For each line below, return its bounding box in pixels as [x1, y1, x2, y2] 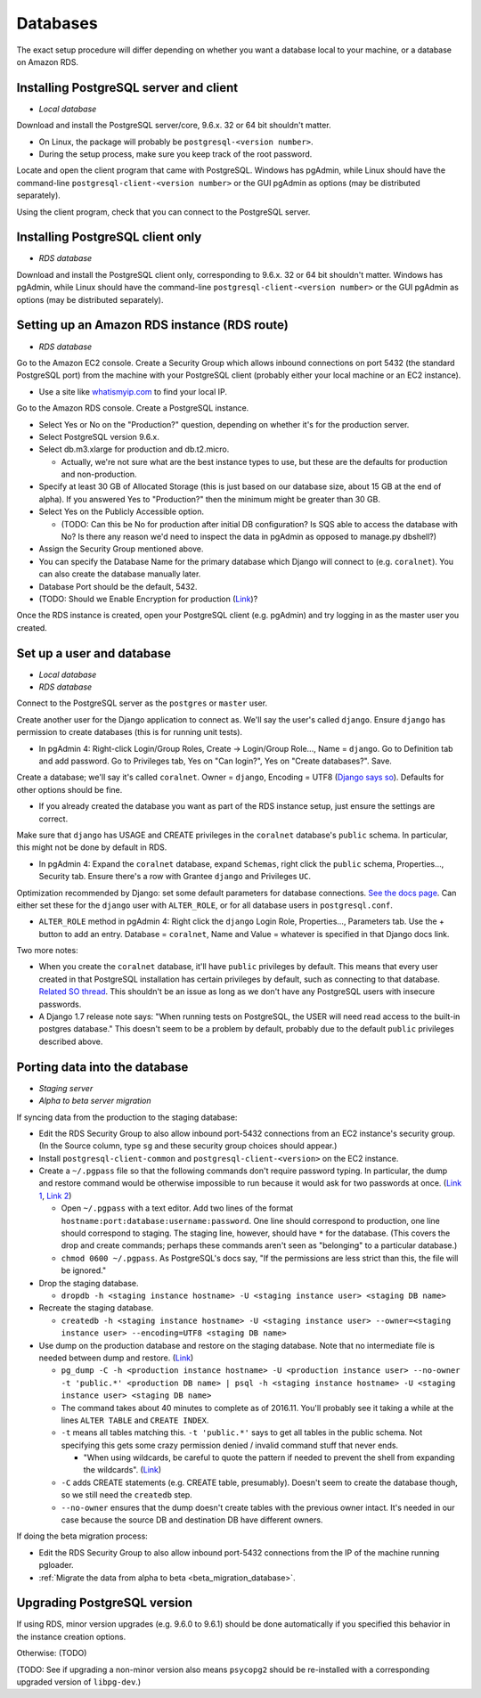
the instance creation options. [16, 1631, 126, 1642]
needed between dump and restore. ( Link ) [38, 1352, 194, 1363]
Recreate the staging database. [38, 1302, 154, 1313]
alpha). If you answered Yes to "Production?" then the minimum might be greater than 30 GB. [38, 494, 380, 504]
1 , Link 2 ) [38, 1190, 72, 1201]
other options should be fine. [16, 784, 123, 795]
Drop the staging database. [38, 1278, 139, 1288]
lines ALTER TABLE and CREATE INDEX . [61, 1415, 209, 1425]
